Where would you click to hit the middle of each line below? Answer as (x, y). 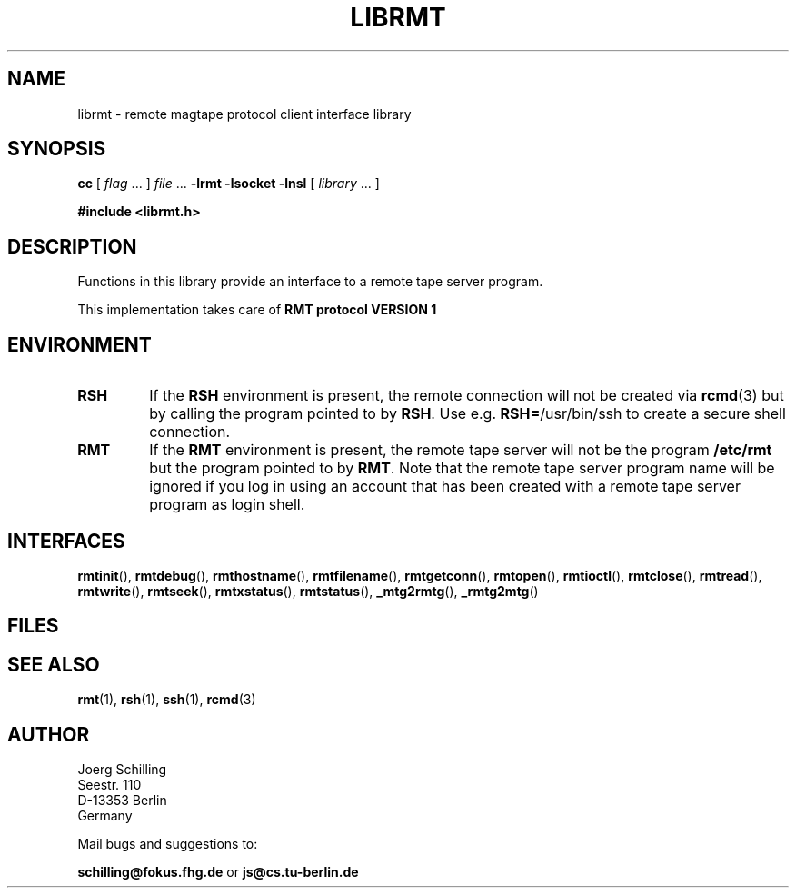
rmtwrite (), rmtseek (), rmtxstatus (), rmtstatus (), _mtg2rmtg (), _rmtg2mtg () (308, 591)
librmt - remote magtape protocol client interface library (244, 114)
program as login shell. (227, 505)
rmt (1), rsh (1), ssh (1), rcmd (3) (167, 700)
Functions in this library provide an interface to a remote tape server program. (310, 282)
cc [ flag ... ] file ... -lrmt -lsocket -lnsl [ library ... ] (229, 184)
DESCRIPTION (72, 246)
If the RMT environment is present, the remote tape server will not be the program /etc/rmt (461, 450)
